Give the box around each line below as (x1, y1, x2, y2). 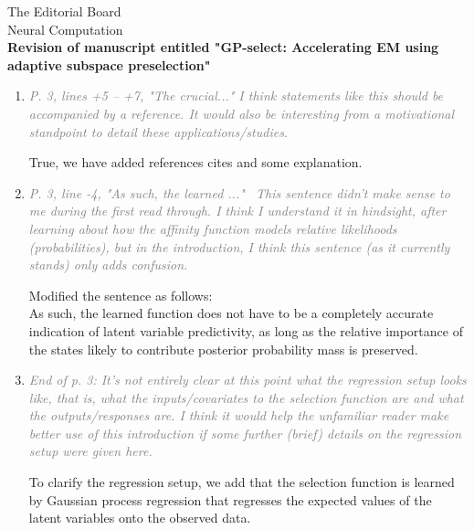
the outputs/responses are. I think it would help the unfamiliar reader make (28, 406, 449, 425)
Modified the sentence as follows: (28, 285, 213, 304)
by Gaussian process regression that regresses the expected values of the (28, 490, 432, 509)
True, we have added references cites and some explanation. (28, 153, 363, 172)
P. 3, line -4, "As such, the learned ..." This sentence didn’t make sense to (28, 183, 450, 202)
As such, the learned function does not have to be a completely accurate (28, 303, 434, 323)
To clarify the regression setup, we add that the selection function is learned (28, 472, 455, 492)
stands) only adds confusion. (28, 255, 188, 274)
